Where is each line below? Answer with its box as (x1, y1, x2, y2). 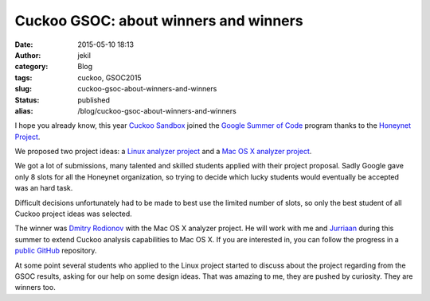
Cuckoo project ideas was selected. (14, 209, 133, 218)
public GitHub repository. (14, 246, 97, 256)
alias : (14, 106, 33, 115)
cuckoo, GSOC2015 (77, 72, 143, 83)
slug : (14, 84, 32, 94)
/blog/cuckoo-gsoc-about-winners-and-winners (77, 106, 236, 115)
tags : (14, 72, 33, 83)
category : (14, 62, 49, 71)
